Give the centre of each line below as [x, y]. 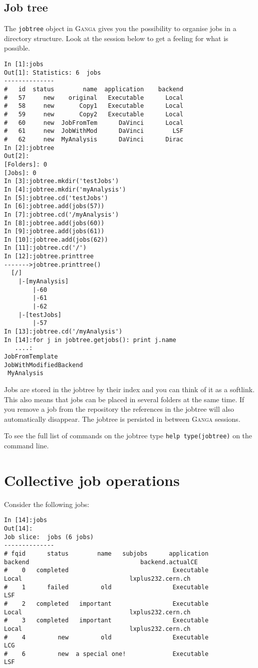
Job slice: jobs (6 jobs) [49, 537]
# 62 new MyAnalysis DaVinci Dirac [94, 139]
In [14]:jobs [26, 520]
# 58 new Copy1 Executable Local [94, 106]
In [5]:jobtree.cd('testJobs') [56, 198]
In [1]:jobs [24, 64]
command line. [27, 446]
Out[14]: [19, 528]
